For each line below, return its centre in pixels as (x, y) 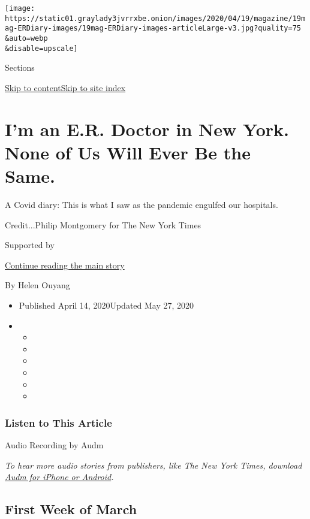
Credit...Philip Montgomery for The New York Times (103, 224)
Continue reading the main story (65, 265)
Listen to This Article (58, 422)
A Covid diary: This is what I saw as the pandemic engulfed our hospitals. (142, 204)
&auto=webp (26, 38)
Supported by (30, 245)
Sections (20, 67)
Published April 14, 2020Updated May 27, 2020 (106, 305)
